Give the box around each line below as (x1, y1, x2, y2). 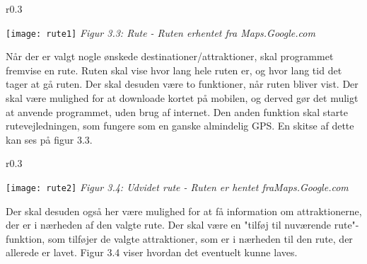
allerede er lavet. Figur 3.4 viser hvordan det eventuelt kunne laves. (6, 245, 298, 260)
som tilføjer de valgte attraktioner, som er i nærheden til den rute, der (47, 231, 353, 246)
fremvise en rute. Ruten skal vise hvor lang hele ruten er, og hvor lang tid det (6, 62, 342, 77)
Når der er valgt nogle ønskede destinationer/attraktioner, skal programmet (6, 49, 334, 64)
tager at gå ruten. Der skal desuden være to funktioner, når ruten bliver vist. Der (6, 76, 359, 91)
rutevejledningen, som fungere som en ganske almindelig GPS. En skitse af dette (6, 118, 354, 133)
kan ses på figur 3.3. (6, 132, 93, 147)
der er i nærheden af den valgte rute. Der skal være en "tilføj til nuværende (6, 217, 332, 232)
